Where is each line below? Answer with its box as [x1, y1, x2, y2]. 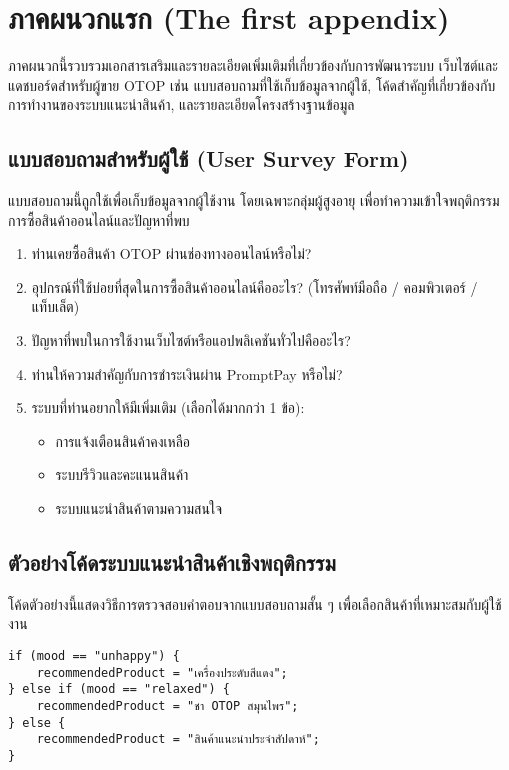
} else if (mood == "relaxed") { [8, 682, 230, 697]
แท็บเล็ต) [31, 296, 80, 317]
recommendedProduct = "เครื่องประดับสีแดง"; [36, 665, 288, 680]
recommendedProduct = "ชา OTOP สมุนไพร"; [36, 699, 299, 713]
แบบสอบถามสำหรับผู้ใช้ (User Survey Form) [8, 143, 409, 174]
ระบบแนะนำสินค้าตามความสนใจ [55, 498, 223, 519]
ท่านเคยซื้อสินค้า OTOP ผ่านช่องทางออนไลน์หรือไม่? [31, 243, 312, 264]
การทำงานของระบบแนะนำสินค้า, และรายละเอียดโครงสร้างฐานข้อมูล [8, 94, 355, 115]
